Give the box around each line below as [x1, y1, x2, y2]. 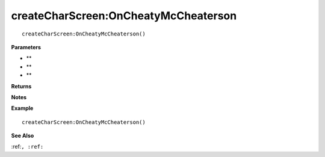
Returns [11, 82, 32, 90]
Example [11, 105, 34, 112]
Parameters [11, 43, 42, 51]
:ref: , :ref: [11, 143, 44, 150]
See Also [11, 132, 34, 140]
